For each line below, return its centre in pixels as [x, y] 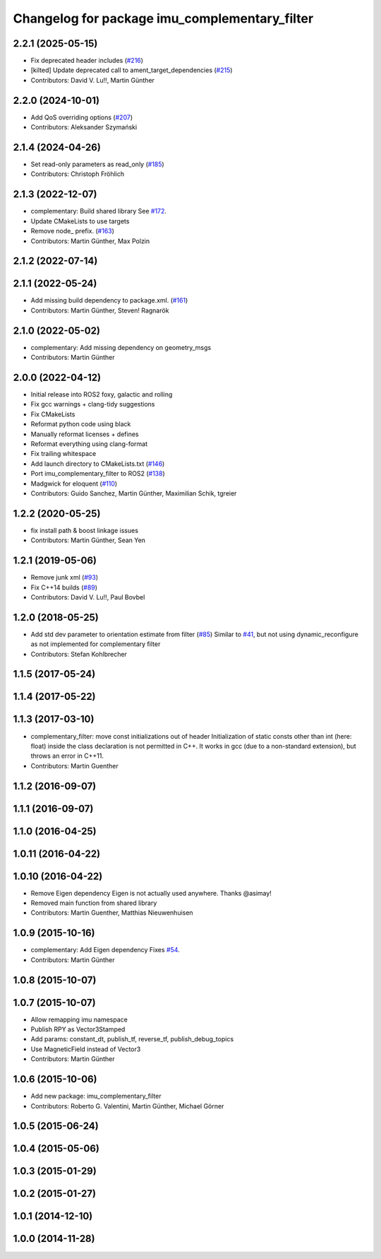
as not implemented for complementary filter [96, 644]
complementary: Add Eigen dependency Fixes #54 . [105, 950]
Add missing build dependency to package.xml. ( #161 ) [109, 300]
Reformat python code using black [81, 424]
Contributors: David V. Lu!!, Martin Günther [93, 80]
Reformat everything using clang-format [89, 444]
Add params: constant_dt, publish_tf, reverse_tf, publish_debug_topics [132, 1039]
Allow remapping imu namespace [79, 1019]
